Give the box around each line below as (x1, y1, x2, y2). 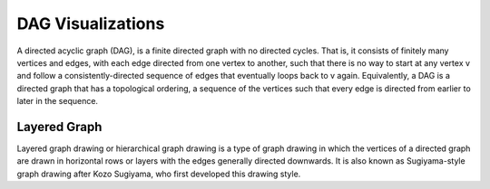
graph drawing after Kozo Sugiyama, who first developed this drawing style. (16, 168, 301, 179)
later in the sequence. (16, 96, 99, 107)
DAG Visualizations (16, 14, 165, 33)
